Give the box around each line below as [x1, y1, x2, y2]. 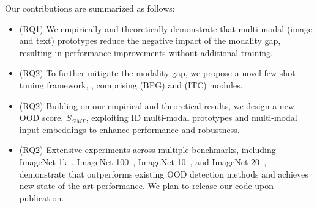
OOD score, [19, 111, 64, 124]
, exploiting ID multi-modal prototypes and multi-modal [86, 111, 297, 124]
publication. [19, 191, 64, 204]
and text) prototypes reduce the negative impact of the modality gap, [19, 34, 281, 47]
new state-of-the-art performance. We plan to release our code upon [19, 179, 274, 192]
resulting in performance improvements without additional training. [19, 46, 273, 59]
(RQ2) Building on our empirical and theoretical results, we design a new [19, 99, 294, 112]
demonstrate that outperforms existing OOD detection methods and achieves [19, 167, 308, 180]
